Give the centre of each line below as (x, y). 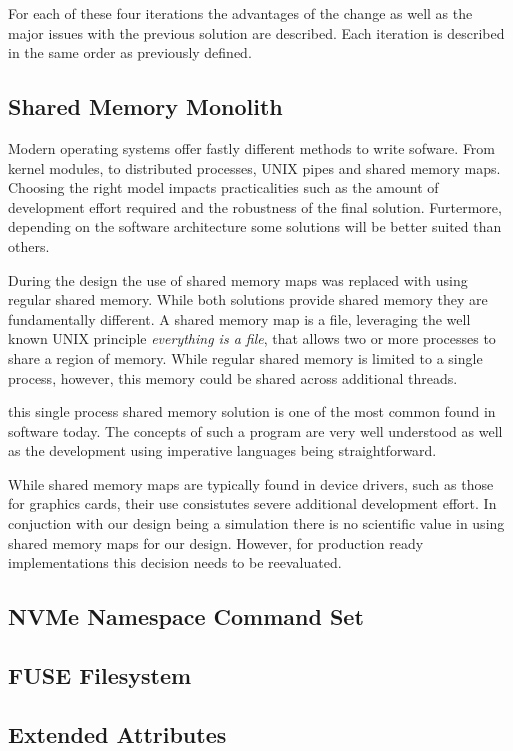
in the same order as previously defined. (130, 52)
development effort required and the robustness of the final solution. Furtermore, (255, 206)
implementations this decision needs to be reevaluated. (175, 562)
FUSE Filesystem (100, 675)
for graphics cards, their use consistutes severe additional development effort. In (252, 503)
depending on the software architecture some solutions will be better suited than (255, 226)
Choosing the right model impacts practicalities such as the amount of (223, 187)
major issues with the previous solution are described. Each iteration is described (256, 32)
